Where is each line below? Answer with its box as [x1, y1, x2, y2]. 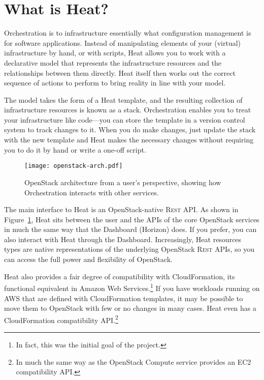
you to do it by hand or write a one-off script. [4, 144, 146, 155]
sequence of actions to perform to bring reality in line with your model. [4, 77, 226, 88]
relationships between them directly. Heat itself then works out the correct [4, 67, 236, 78]
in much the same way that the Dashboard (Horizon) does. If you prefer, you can [4, 224, 257, 235]
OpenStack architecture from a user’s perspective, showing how [24, 177, 221, 187]
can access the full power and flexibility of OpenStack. [4, 254, 173, 265]
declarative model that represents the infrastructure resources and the [4, 57, 222, 68]
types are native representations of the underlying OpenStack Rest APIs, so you [4, 244, 255, 254]
